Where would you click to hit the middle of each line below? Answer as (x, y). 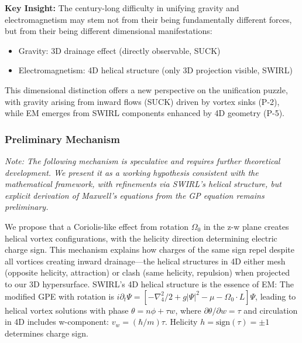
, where (188, 310)
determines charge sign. (47, 333)
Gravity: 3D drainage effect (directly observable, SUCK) (119, 50)
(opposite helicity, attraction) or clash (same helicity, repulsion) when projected (147, 272)
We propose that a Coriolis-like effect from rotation (97, 226)
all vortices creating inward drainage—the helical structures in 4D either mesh (145, 261)
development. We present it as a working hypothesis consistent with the (132, 172)
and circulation (271, 310)
